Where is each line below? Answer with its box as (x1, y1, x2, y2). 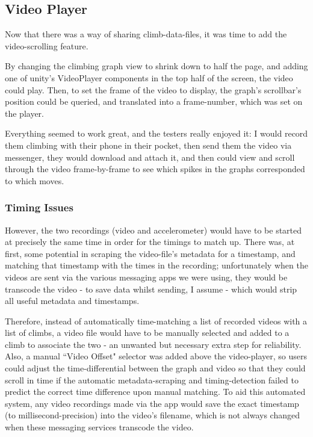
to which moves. (5, 174, 64, 187)
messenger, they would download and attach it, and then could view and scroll (5, 150, 295, 163)
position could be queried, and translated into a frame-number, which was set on (5, 95, 303, 108)
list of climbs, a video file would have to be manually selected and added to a (5, 326, 290, 339)
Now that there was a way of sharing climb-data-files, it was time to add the (5, 28, 287, 40)
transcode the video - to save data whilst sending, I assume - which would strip (5, 282, 297, 295)
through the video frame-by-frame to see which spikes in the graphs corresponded (5, 163, 305, 175)
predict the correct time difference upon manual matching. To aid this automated (5, 385, 306, 398)
